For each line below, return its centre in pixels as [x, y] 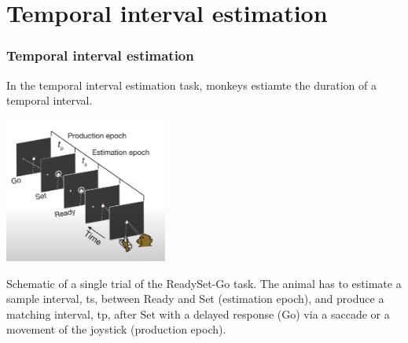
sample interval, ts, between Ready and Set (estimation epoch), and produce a [195, 299]
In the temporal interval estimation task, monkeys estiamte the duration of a [191, 85]
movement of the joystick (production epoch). [116, 329]
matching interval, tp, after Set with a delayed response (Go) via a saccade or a [198, 313]
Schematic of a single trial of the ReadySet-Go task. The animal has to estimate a [204, 283]
